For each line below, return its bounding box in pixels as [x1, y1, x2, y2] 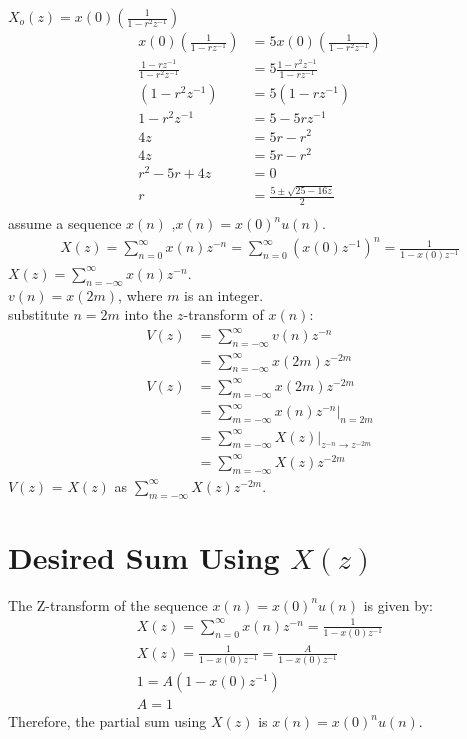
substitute [8, 304, 69, 325]
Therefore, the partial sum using [8, 711, 207, 732]
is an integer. [184, 284, 264, 305]
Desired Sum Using [8, 536, 280, 577]
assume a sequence [8, 213, 122, 234]
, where [118, 284, 163, 305]
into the [124, 304, 173, 325]
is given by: [363, 594, 433, 615]
